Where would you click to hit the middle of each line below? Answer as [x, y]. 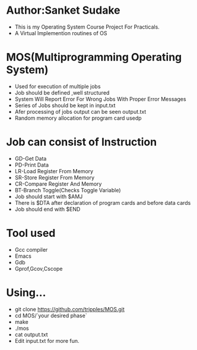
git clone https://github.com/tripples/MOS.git [69, 309]
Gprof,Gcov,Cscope [39, 268]
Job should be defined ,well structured [62, 92]
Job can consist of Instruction [82, 142]
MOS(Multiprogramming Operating [94, 57]
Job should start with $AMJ [49, 196]
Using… [26, 293]
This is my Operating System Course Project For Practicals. [87, 27]
